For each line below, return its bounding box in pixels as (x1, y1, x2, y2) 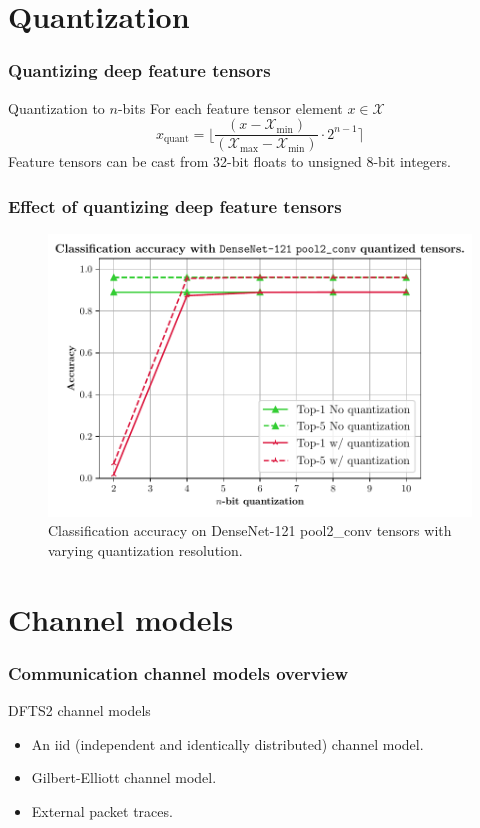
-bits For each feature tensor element (117, 97, 343, 118)
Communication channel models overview (8, 660, 349, 685)
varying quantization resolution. (48, 539, 243, 560)
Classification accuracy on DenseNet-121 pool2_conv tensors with (48, 520, 452, 541)
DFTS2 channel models (8, 700, 151, 721)
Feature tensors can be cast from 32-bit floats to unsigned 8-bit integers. (8, 151, 451, 172)
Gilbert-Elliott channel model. (31, 767, 217, 788)
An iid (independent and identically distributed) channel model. (31, 733, 424, 754)
